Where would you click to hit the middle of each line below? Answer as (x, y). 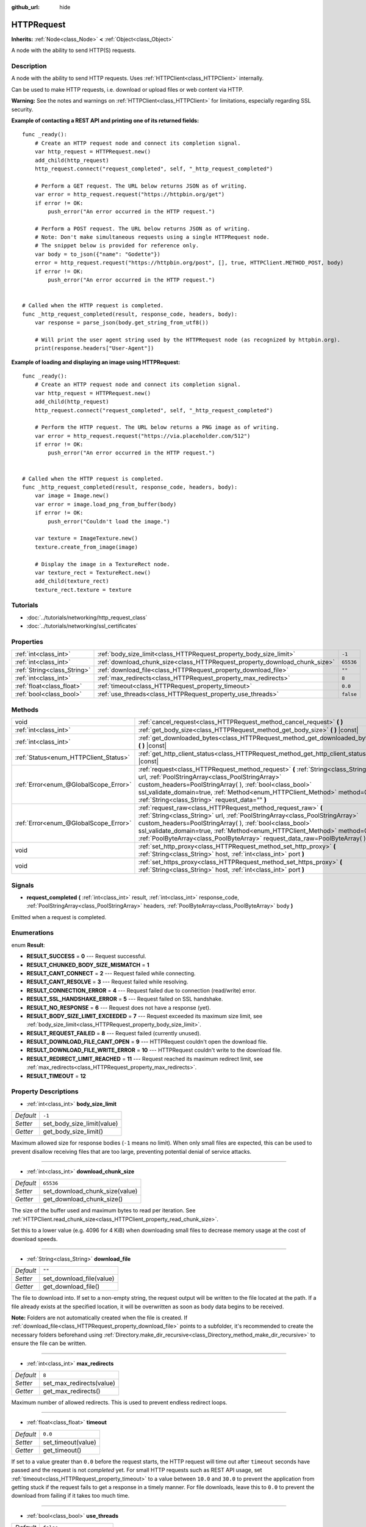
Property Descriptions (45, 1091)
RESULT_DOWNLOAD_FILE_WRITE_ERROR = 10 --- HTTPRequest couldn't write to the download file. (154, 1050)
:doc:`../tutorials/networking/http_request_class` (87, 618)
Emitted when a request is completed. (59, 917)
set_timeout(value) (70, 1442)
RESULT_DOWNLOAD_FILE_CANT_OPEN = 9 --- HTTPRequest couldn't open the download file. (147, 1042)
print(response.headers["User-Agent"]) (94, 348)
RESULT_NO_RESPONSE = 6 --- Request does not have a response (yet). (119, 1007)
